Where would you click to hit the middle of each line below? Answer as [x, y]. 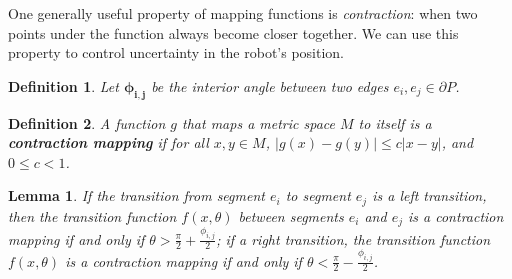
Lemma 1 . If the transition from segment [136, 195]
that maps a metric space [258, 122]
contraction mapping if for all [108, 142]
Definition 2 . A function [87, 122]
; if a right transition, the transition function [353, 238]
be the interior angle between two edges [270, 85]
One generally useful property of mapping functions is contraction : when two [243, 13]
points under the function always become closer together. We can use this [233, 32]
